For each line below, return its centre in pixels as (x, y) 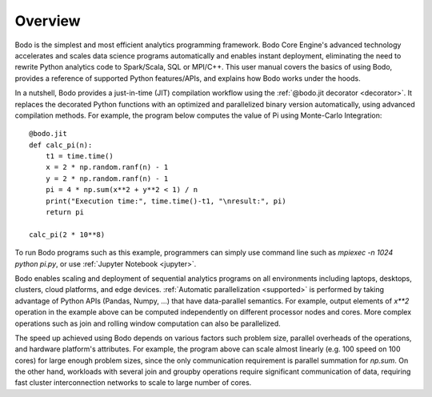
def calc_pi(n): (61, 145)
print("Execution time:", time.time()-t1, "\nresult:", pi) (166, 201)
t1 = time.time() (79, 156)
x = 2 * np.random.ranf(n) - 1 (107, 167)
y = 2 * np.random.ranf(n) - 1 (107, 178)
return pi (64, 213)
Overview (48, 21)
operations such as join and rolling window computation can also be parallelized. (148, 323)
